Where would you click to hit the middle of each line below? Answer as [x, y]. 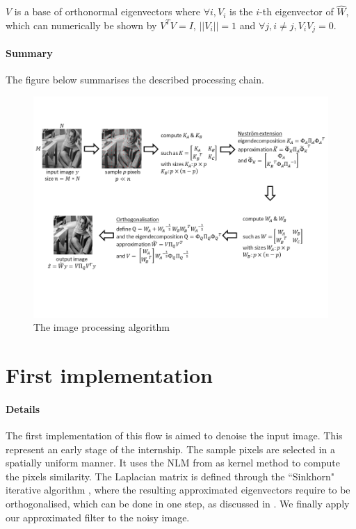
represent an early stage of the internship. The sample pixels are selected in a [170, 449]
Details [23, 408]
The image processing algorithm [102, 327]
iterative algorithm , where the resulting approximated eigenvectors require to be [178, 490]
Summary [29, 52]
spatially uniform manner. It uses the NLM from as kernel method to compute [173, 463]
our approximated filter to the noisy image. [98, 517]
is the [241, 11]
